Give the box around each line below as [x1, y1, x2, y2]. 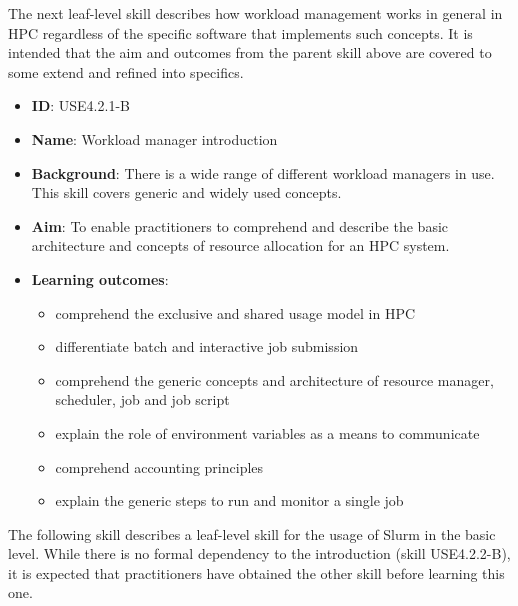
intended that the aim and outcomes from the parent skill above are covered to [8, 42, 492, 63]
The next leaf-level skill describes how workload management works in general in [8, 3, 503, 23]
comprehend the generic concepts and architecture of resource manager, [55, 369, 494, 390]
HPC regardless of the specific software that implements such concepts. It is [8, 22, 473, 43]
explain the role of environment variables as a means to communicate [55, 422, 480, 443]
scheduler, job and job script [55, 389, 230, 410]
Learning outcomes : [31, 268, 169, 289]
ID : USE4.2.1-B [31, 95, 130, 116]
